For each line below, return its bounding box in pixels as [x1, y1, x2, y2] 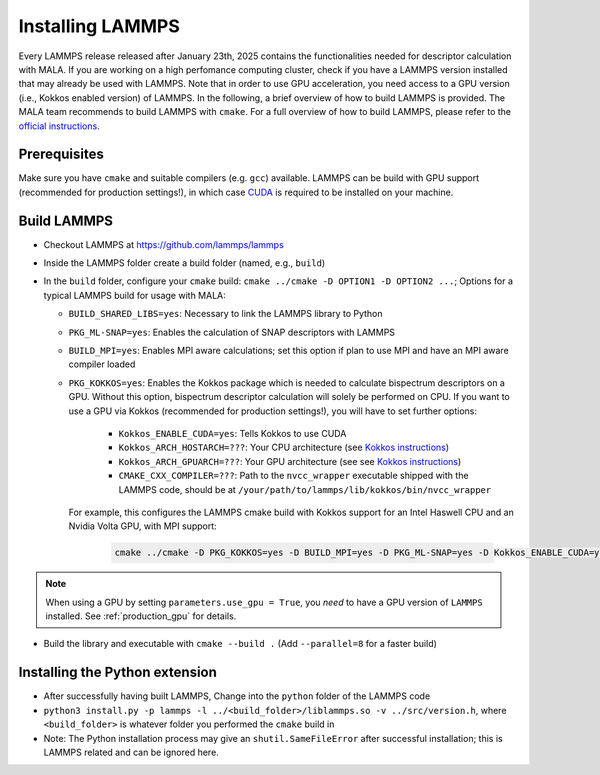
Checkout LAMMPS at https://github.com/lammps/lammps [43, 238, 284, 250]
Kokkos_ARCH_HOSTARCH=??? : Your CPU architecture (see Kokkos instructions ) [118, 441, 450, 454]
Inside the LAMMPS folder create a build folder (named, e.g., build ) [43, 257, 326, 269]
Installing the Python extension [18, 664, 217, 681]
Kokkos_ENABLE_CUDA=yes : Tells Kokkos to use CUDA [118, 428, 347, 439]
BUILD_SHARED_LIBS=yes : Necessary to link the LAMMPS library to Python [68, 308, 384, 320]
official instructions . [18, 120, 100, 132]
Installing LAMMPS [18, 15, 180, 37]
